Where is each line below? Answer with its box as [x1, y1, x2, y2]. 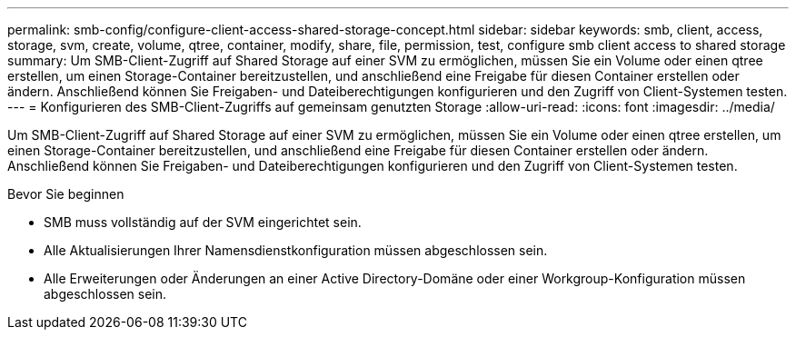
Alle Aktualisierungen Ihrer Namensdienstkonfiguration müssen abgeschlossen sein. [44, 243, 548, 258]
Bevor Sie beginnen [7, 186, 124, 202]
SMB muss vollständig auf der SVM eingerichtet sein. [44, 214, 362, 230]
